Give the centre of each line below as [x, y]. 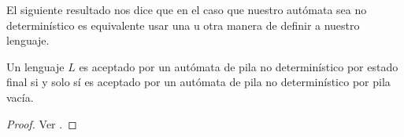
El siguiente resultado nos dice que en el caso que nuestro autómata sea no [187, 9]
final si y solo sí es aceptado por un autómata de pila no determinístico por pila [198, 82]
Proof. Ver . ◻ [42, 123]
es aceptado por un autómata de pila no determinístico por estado [239, 66]
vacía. [20, 97]
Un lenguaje [35, 66]
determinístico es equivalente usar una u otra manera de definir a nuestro [183, 25]
